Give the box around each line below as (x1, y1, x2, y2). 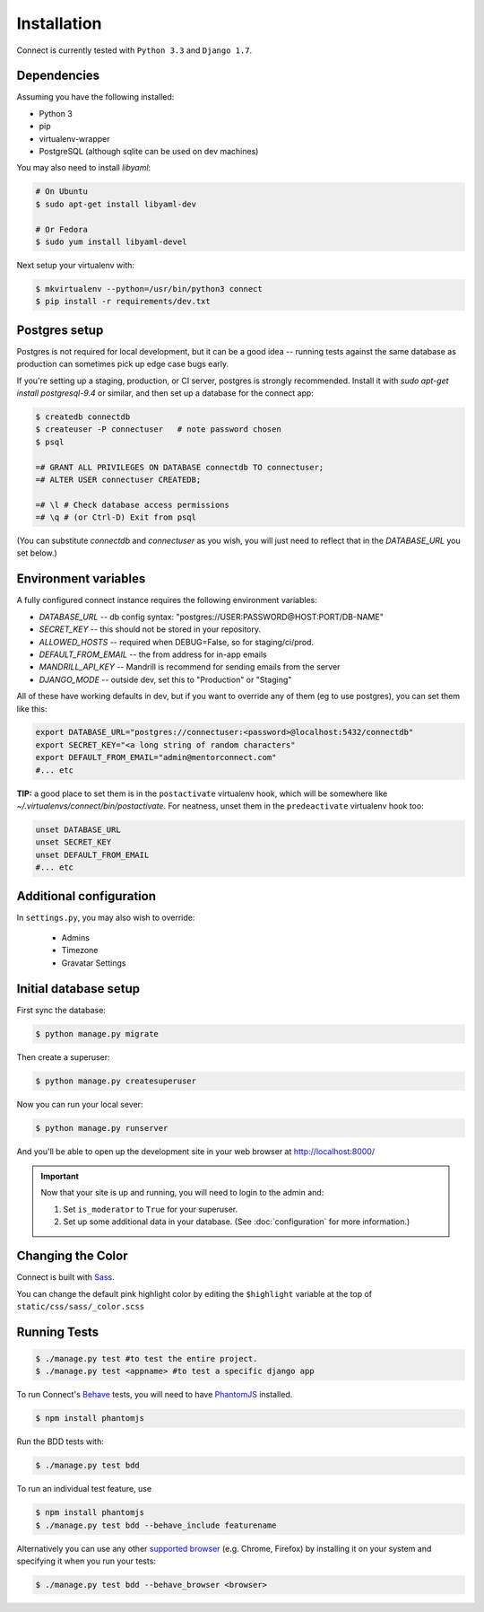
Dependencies (16, 68, 100, 83)
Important (40, 1171, 80, 1182)
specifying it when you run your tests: (16, 1555, 157, 1566)
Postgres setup (16, 322, 104, 337)
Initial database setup (16, 981, 141, 996)
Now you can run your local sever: (16, 1099, 143, 1109)
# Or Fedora (35, 224, 89, 234)
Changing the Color (16, 1248, 128, 1264)
